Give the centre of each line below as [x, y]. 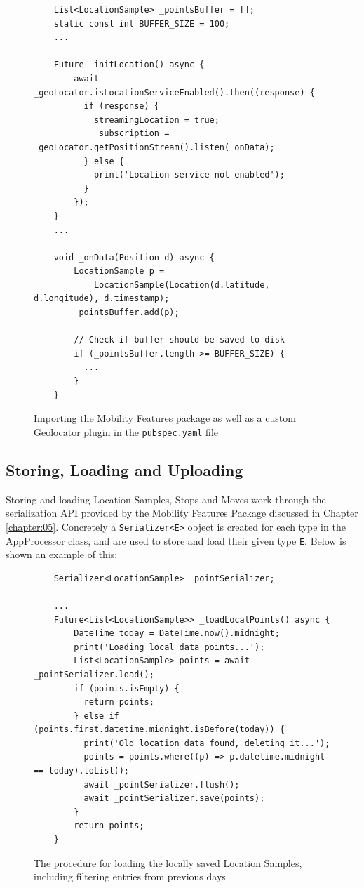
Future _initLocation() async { [129, 65]
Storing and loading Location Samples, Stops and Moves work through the [166, 499]
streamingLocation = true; [156, 120]
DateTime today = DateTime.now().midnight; [177, 634]
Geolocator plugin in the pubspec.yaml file [126, 431]
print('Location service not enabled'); [189, 175]
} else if [96, 716]
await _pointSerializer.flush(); [162, 784]
